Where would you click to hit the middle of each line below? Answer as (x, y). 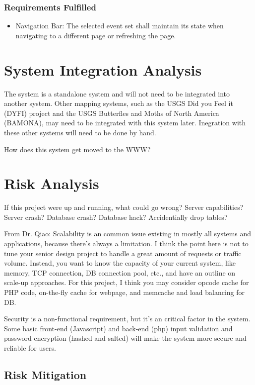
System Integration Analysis (103, 69)
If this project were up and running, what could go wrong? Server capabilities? (124, 207)
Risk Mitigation (45, 374)
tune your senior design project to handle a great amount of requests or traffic (123, 253)
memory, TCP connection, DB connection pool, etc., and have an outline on (120, 272)
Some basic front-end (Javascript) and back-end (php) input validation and (118, 328)
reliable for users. (30, 347)
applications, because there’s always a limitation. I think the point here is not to (126, 243)
